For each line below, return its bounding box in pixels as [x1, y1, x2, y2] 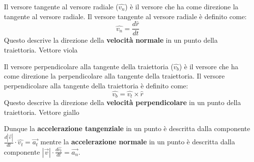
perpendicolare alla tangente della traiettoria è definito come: [4, 80, 188, 90]
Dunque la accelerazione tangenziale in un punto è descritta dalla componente [4, 123, 250, 134]
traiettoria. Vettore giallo [4, 107, 80, 117]
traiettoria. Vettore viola [4, 45, 78, 55]
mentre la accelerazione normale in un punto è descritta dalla [40, 136, 235, 147]
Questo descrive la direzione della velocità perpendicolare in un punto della [4, 97, 241, 108]
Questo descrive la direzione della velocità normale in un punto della [4, 35, 218, 45]
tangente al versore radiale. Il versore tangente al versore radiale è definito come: [4, 11, 247, 21]
